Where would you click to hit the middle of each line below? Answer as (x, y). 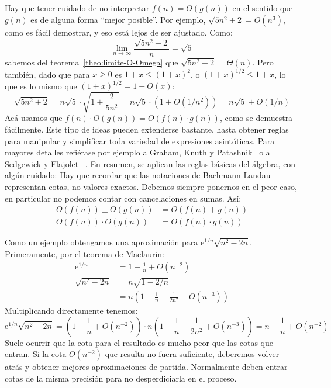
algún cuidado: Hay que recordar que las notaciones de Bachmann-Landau (138, 175)
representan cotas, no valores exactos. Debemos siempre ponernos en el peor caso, (151, 186)
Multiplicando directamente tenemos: (71, 311)
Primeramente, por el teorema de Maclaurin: (85, 253)
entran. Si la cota (36, 354)
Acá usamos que (34, 118)
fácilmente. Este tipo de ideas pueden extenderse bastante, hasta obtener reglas (147, 129)
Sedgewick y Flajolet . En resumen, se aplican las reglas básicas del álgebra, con (150, 163)
